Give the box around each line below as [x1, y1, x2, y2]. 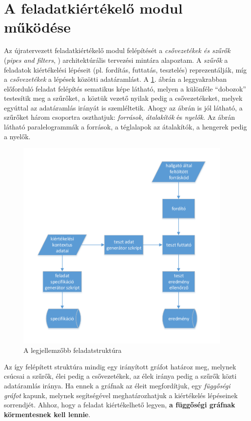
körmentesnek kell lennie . [4, 409, 91, 419]
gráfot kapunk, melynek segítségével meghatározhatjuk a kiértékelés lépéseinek [4, 390, 238, 400]
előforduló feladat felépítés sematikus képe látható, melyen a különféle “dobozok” [4, 83, 246, 93]
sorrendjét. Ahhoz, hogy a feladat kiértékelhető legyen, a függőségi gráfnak [4, 400, 235, 410]
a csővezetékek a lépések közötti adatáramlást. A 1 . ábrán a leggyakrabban [4, 74, 227, 84]
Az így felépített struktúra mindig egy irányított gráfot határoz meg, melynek [4, 361, 236, 371]
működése [4, 17, 71, 37]
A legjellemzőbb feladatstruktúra [23, 345, 122, 355]
